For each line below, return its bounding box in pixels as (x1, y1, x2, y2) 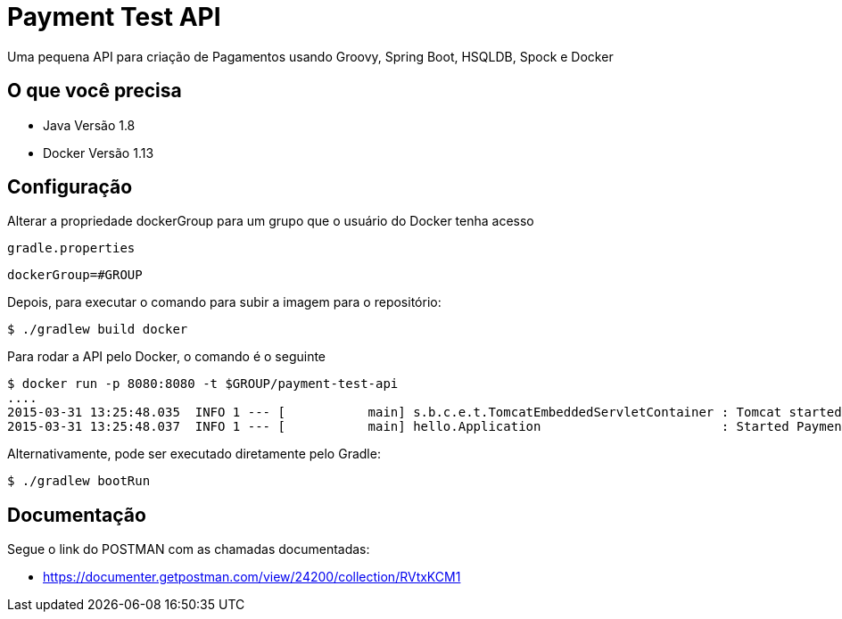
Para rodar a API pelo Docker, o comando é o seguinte (7, 349, 326, 365)
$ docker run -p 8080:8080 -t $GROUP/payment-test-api (7, 376, 399, 392)
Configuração (7, 176, 133, 199)
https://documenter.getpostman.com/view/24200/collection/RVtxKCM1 (43, 569, 461, 585)
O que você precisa (7, 79, 182, 103)
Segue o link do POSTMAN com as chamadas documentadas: (7, 541, 370, 557)
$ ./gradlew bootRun (7, 474, 151, 489)
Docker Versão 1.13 (43, 144, 154, 161)
